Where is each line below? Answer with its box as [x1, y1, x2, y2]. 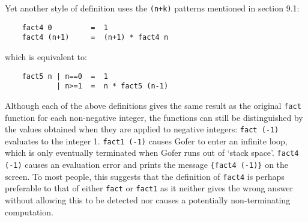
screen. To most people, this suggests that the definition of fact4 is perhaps [5, 170, 285, 182]
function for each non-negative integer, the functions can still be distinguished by [5, 111, 303, 123]
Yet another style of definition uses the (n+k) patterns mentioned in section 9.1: [5, 2, 300, 14]
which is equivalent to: [5, 50, 87, 63]
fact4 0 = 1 [22, 23, 108, 32]
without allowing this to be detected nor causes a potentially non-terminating [5, 194, 291, 206]
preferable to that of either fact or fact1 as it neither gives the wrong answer [5, 182, 293, 194]
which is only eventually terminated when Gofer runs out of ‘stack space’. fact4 [5, 146, 299, 159]
